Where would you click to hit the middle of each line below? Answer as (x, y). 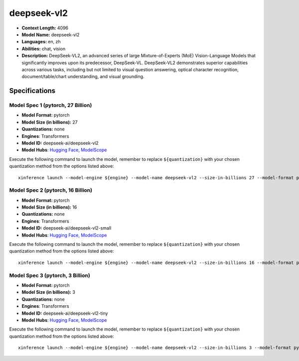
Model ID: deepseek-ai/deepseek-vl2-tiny (65, 313)
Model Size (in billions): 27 (50, 122)
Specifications (32, 91)
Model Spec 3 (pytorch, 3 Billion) (50, 275)
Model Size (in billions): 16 (49, 207)
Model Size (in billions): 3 (49, 292)
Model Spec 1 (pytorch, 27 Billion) (51, 106)
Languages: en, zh (41, 42)
